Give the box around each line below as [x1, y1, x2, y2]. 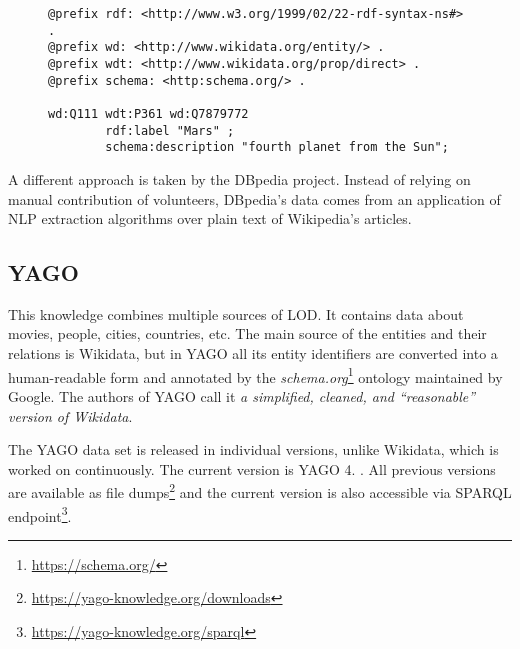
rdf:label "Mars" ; [105, 123, 235, 138]
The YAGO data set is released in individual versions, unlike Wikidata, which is [8, 439, 499, 460]
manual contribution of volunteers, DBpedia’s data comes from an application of [8, 188, 501, 209]
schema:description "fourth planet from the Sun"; [105, 140, 449, 155]
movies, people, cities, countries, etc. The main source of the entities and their [8, 323, 487, 344]
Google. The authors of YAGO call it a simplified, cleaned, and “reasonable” [8, 385, 476, 406]
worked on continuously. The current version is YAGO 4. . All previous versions [8, 458, 496, 479]
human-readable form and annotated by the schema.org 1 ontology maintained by [8, 363, 503, 387]
